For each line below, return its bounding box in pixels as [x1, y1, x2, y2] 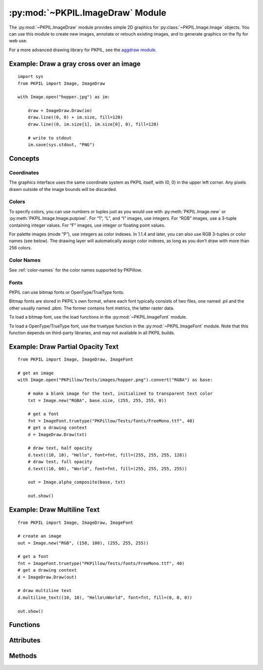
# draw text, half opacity [27, 445, 93, 451]
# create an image [18, 534, 62, 539]
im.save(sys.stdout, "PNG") [27, 142, 95, 148]
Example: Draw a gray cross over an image [9, 59, 141, 68]
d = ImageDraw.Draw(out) [18, 574, 77, 580]
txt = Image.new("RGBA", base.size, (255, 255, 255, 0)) [27, 398, 167, 403]
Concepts [9, 154, 39, 163]
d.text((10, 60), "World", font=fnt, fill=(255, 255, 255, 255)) [27, 466, 188, 471]
